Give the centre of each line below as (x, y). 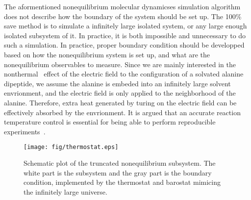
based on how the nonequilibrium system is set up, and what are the (107, 54)
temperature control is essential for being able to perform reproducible (110, 122)
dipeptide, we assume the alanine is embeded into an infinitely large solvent (117, 83)
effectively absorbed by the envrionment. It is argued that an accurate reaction (122, 112)
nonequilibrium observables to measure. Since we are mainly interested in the (120, 64)
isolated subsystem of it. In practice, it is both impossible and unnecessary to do (125, 35)
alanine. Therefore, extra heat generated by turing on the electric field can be (120, 102)
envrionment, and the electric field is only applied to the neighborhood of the (120, 93)
